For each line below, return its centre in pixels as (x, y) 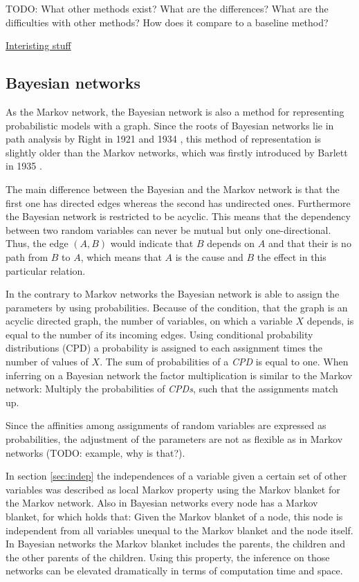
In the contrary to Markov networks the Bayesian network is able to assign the (173, 294)
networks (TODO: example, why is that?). (95, 452)
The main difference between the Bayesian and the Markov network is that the (173, 189)
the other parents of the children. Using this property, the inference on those (168, 557)
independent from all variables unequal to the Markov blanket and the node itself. (179, 530)
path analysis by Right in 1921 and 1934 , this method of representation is (164, 139)
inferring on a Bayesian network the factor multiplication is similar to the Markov (179, 375)
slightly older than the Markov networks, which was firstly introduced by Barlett (177, 152)
